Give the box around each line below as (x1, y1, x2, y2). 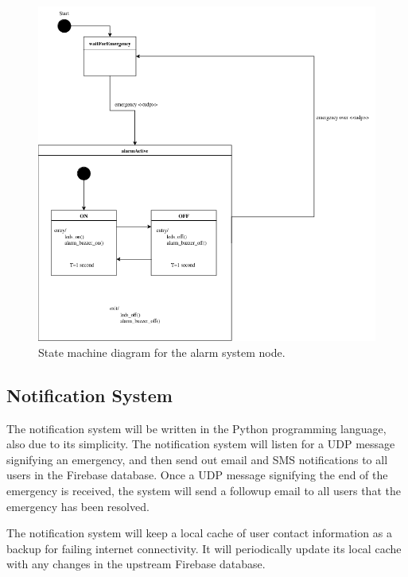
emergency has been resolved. (6, 498, 150, 514)
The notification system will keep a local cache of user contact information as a (6, 525, 392, 541)
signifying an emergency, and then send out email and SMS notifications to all (6, 451, 388, 467)
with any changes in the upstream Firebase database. (6, 556, 266, 572)
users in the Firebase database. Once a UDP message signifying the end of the (6, 467, 388, 483)
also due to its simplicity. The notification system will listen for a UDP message (6, 436, 395, 452)
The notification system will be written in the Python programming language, (6, 420, 387, 436)
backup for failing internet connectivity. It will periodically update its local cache (6, 540, 402, 556)
